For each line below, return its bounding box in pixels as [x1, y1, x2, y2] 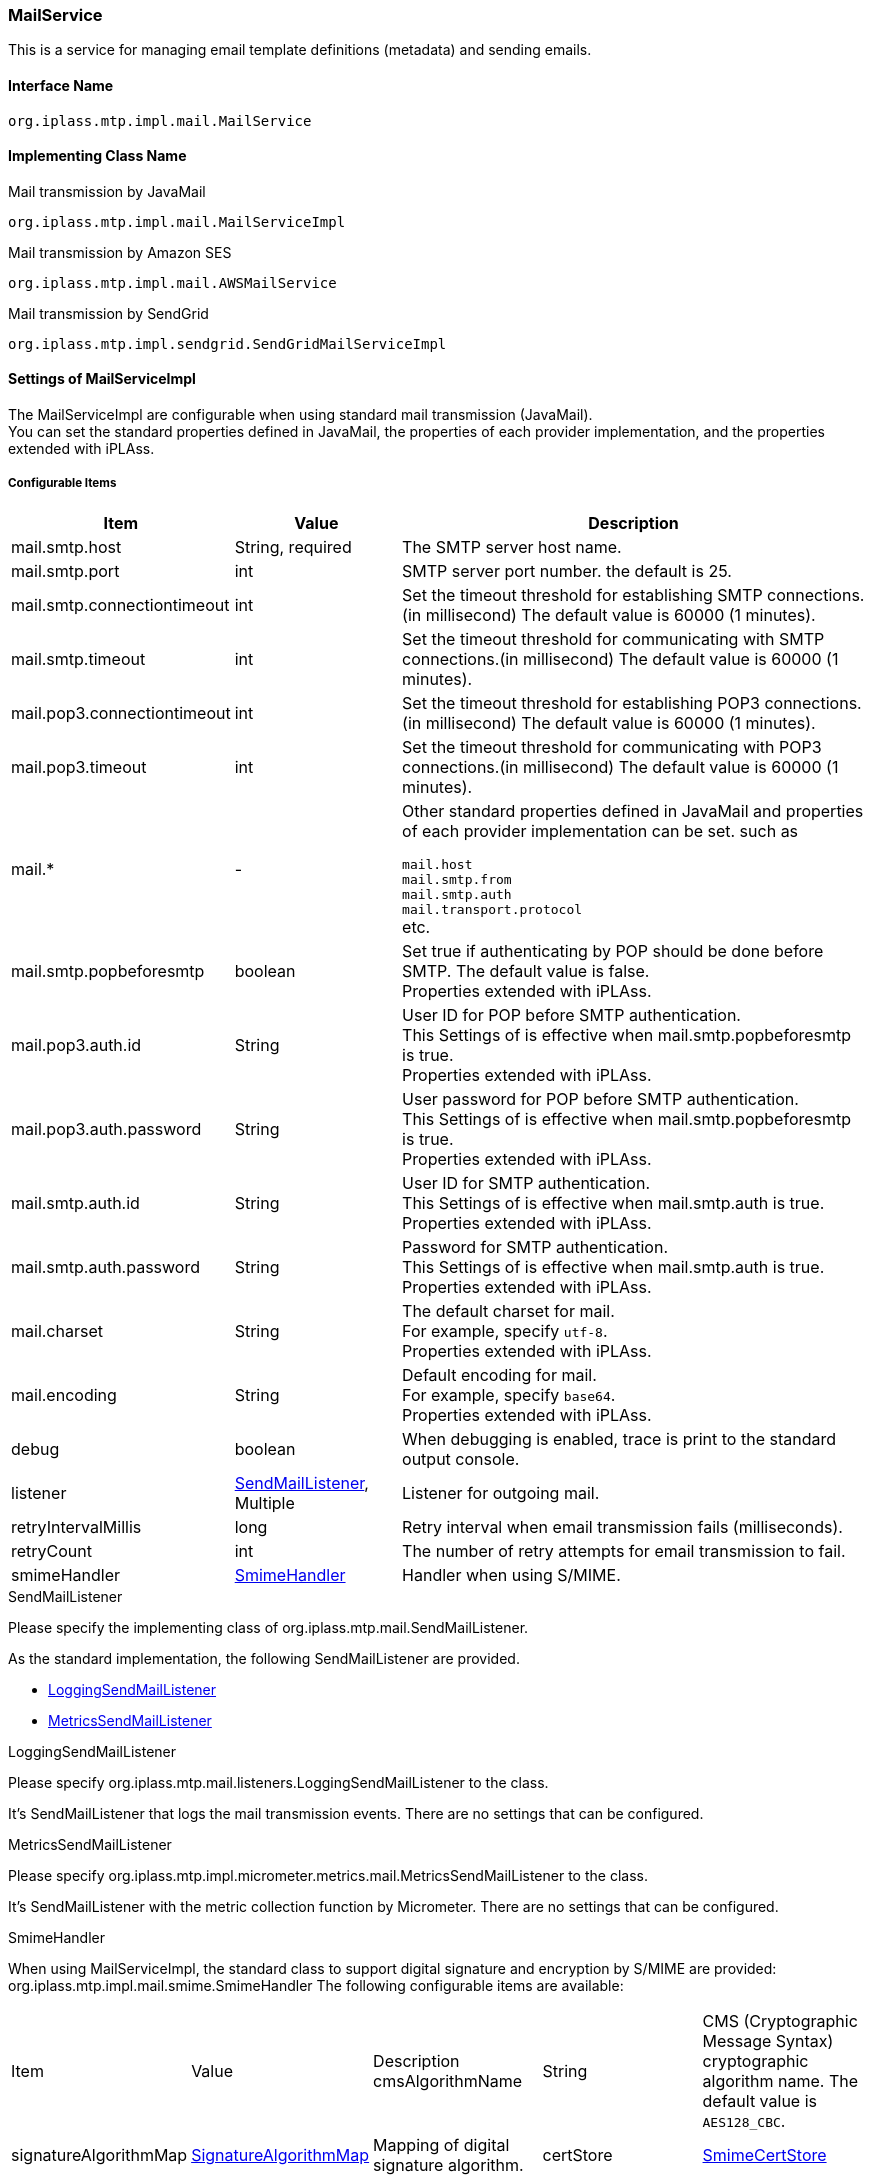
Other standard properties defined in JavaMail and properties [402, 800, 864, 821]
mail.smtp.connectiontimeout [11, 594, 230, 615]
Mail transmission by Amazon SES [8, 243, 232, 261]
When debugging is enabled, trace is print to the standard [402, 1428, 837, 1449]
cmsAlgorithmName [373, 2070, 523, 2091]
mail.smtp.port [11, 560, 120, 581]
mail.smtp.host [11, 536, 122, 557]
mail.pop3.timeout [11, 756, 147, 777]
